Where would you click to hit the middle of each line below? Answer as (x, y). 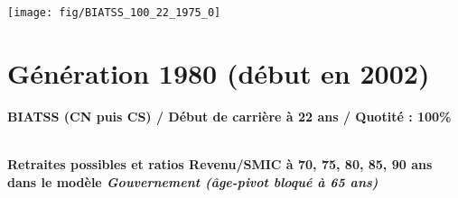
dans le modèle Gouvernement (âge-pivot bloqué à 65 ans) (193, 181)
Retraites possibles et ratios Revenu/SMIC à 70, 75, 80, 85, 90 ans (220, 163)
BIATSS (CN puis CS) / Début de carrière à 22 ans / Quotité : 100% (229, 116)
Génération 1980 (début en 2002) (219, 72)
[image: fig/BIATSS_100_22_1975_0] (114, 13)
